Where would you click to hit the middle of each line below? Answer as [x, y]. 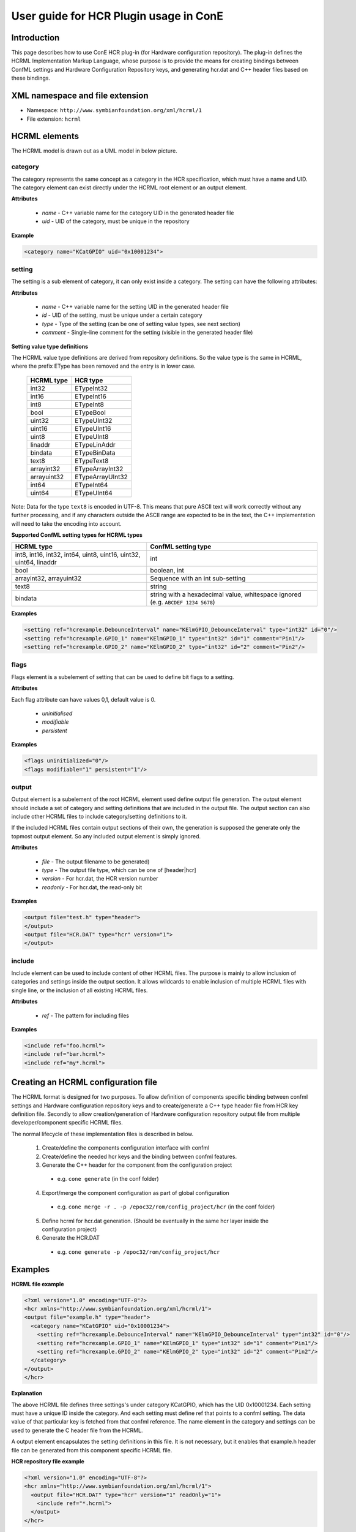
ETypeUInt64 [93, 493]
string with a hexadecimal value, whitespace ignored [226, 594]
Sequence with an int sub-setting [198, 578]
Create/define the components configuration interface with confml [126, 1148]
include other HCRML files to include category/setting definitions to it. [99, 817]
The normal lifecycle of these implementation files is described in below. [102, 1134]
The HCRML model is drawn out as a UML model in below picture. [94, 151]
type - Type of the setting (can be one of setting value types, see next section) [141, 324]
